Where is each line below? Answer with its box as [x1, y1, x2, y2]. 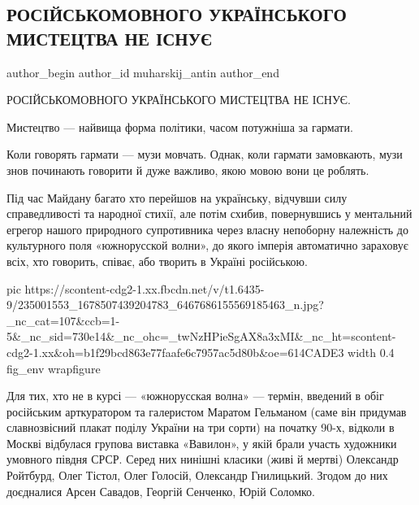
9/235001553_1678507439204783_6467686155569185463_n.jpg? [6, 296, 324, 313]
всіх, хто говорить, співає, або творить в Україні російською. [6, 252, 308, 269]
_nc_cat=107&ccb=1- [6, 311, 120, 329]
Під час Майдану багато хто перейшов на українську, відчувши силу [6, 189, 348, 206]
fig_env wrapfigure [6, 359, 101, 377]
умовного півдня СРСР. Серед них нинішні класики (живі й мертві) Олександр [6, 451, 399, 468]
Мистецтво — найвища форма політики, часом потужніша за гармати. [6, 118, 353, 135]
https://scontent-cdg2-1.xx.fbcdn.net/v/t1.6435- [24, 280, 265, 297]
